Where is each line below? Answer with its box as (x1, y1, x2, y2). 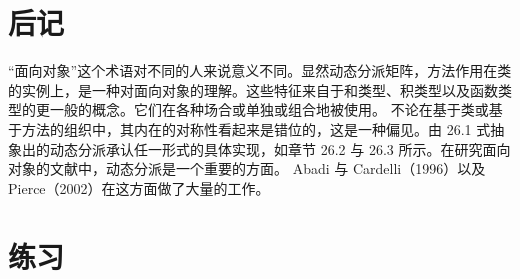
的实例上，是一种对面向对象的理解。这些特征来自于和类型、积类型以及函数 (8, 79, 498, 100)
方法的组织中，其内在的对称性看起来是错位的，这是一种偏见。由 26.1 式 (21, 118, 491, 139)
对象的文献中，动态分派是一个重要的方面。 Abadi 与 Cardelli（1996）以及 (8, 158, 486, 179)
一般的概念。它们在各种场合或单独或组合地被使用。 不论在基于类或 (49, 99, 489, 120)
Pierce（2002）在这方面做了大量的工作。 (8, 177, 270, 198)
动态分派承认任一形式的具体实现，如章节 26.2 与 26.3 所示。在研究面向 (49, 138, 511, 159)
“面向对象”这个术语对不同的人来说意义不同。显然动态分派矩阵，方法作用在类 (8, 60, 512, 81)
